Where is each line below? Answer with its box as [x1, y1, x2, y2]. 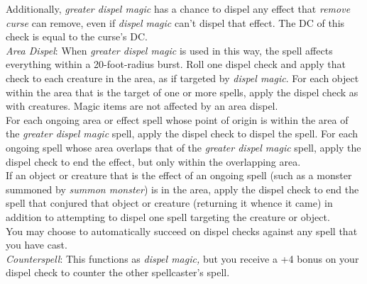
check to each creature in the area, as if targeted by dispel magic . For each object [6, 70, 359, 85]
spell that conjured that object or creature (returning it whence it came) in [6, 195, 333, 210]
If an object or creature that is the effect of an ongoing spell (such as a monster [6, 168, 352, 183]
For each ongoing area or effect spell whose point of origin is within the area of [6, 112, 349, 127]
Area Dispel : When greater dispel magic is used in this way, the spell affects [6, 42, 333, 57]
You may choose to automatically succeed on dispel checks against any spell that [6, 223, 358, 238]
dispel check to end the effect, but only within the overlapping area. [6, 154, 301, 169]
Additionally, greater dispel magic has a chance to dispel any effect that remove [6, 1, 351, 16]
